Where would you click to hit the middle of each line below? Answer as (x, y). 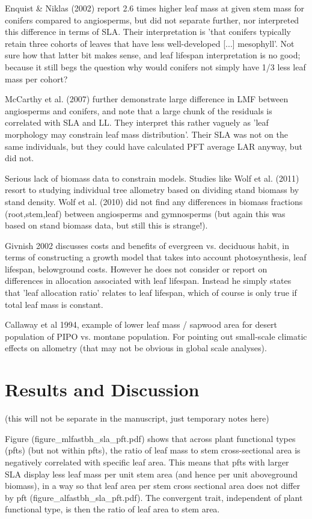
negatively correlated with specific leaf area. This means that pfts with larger (147, 462)
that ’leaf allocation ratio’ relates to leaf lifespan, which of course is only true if (151, 293)
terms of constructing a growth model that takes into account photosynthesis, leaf (156, 257)
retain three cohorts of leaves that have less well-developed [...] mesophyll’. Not (150, 43)
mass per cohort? (36, 78)
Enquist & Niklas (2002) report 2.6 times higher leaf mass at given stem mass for (154, 8)
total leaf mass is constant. (54, 304)
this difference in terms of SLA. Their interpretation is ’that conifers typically (148, 32)
